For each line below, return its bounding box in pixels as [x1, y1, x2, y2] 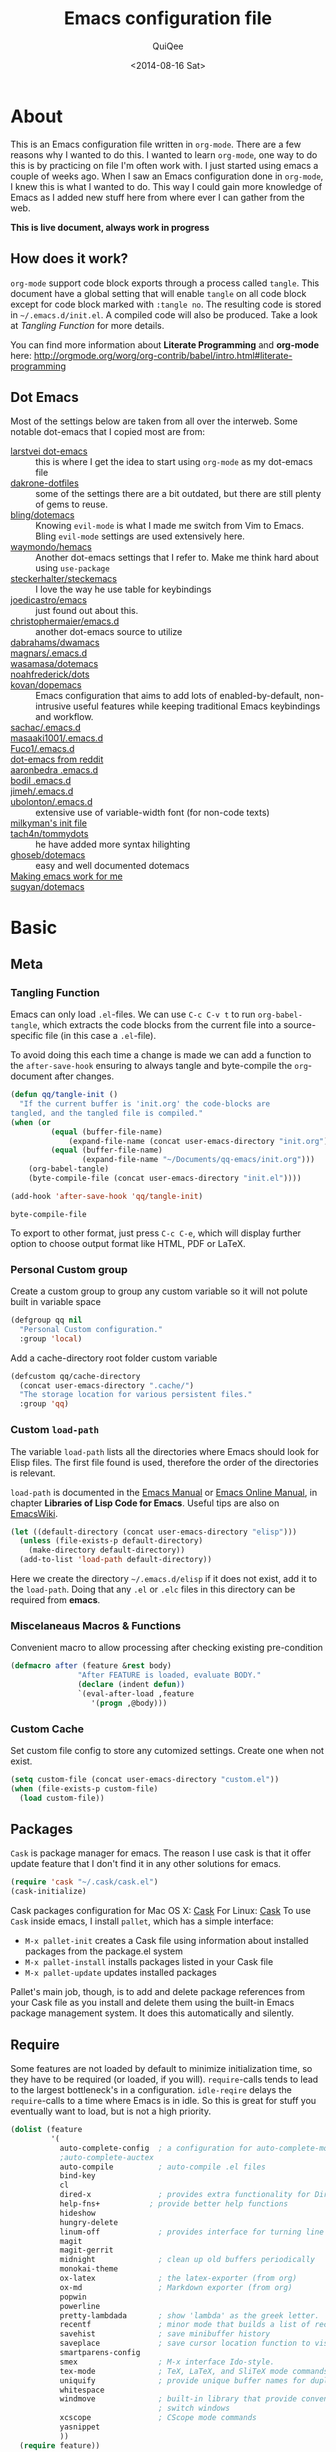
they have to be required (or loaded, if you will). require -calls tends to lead [10, 2073, 319, 2085]
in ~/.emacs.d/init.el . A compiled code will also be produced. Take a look [10, 308, 318, 321]
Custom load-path [10, 1423, 100, 1437]
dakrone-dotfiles [10, 477, 80, 489]
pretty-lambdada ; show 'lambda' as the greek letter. [59, 2310, 320, 2321]
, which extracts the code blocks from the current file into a [36, 1019, 282, 1031]
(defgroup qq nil [10, 1315, 83, 1326]
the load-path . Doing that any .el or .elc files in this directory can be [10, 1583, 296, 1596]
